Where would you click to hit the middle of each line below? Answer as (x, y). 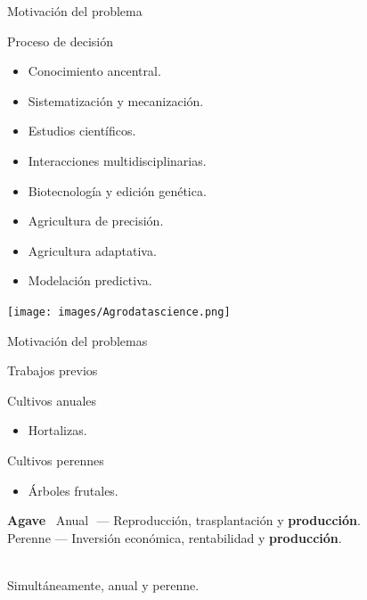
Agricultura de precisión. (96, 221)
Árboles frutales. (73, 490)
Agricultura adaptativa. (92, 250)
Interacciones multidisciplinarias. (117, 160)
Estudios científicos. (82, 131)
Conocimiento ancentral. (94, 71)
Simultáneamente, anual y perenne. (103, 584)
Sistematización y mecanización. (116, 100)
